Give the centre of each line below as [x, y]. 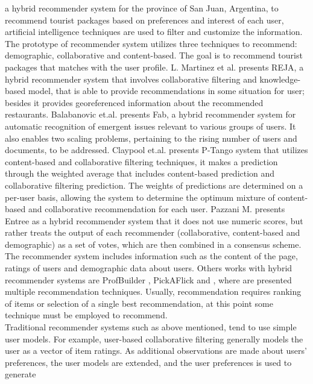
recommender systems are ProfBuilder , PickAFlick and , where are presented [148, 279]
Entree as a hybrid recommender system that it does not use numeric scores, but [154, 220]
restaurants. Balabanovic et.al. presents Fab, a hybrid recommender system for [150, 114]
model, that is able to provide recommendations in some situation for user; [166, 91]
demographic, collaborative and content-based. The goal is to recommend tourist [154, 55]
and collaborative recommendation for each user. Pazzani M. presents [156, 209]
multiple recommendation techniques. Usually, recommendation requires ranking [153, 291]
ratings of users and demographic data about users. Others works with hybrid [149, 268]
